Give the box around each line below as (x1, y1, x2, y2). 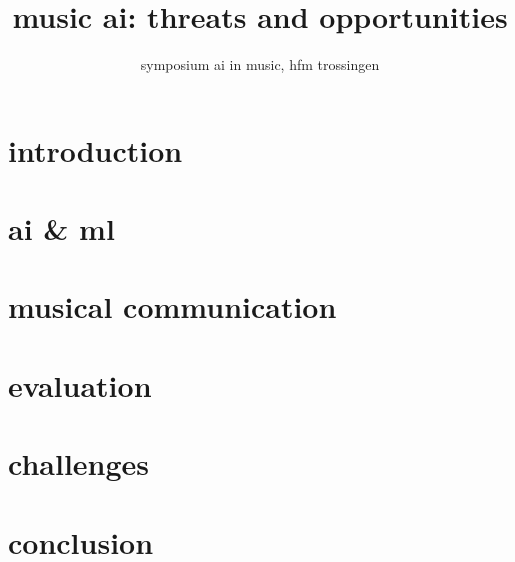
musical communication (8, 286, 337, 327)
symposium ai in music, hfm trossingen (140, 54, 380, 75)
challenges (8, 443, 150, 484)
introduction (8, 129, 183, 170)
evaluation (8, 364, 152, 405)
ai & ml (8, 208, 115, 249)
